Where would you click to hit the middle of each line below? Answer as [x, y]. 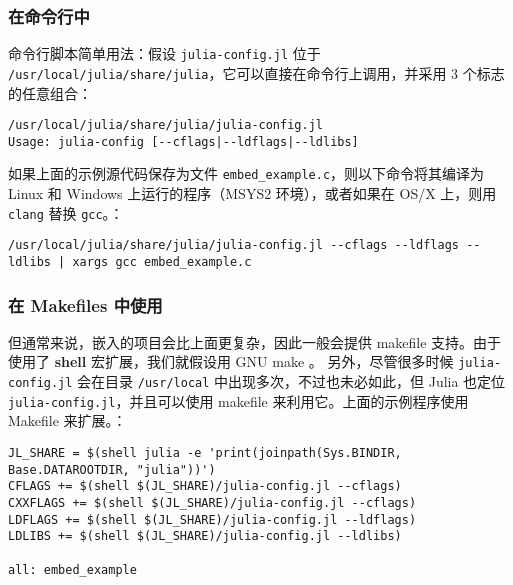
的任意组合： [50, 92]
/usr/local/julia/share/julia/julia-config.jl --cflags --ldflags [234, 245]
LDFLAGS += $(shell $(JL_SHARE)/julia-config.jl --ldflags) [212, 519]
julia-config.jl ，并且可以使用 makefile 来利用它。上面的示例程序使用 [238, 400]
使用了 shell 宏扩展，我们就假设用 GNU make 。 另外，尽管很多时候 [231, 361]
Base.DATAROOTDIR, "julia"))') [112, 469]
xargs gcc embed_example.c [162, 262]
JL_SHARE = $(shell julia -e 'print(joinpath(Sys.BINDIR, [205, 453]
